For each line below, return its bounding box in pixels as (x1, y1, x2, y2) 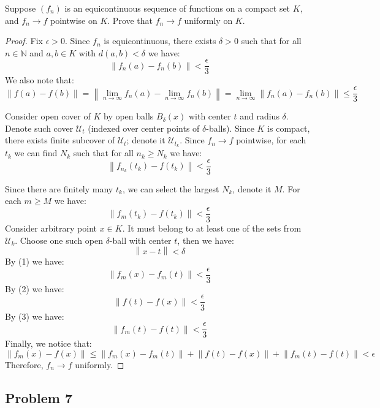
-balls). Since (206, 121, 254, 134)
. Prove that (107, 13, 153, 26)
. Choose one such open (15, 233, 103, 246)
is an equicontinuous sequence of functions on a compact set (64, 2, 291, 14)
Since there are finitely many (5, 182, 113, 195)
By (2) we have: (5, 282, 64, 295)
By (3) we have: (5, 309, 64, 322)
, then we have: (177, 233, 234, 246)
